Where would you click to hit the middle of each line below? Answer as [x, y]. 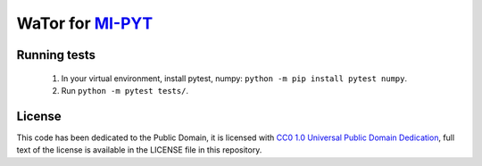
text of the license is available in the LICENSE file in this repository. [139, 150]
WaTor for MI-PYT [85, 23]
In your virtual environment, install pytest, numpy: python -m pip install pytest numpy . [234, 78]
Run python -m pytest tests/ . [125, 90]
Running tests [56, 55]
